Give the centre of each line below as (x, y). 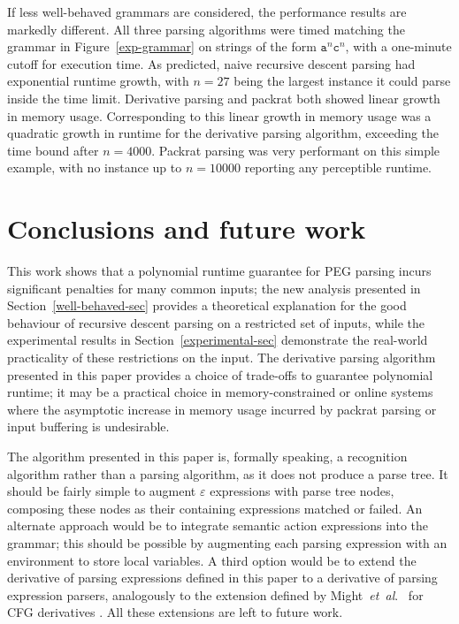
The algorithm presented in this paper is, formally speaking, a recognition (207, 456)
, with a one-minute (398, 46)
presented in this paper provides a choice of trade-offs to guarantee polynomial (220, 374)
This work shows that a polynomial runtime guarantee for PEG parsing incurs (219, 271)
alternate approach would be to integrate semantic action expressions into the (218, 525)
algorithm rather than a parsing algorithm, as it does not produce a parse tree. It (228, 473)
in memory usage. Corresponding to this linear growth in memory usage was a (219, 115)
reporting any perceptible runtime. (338, 167)
